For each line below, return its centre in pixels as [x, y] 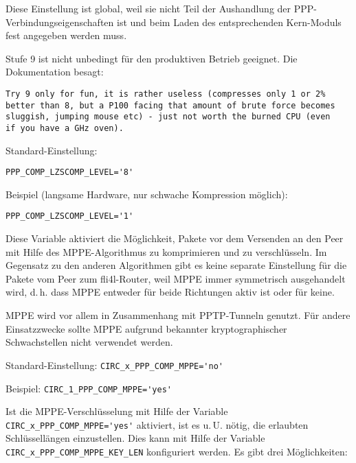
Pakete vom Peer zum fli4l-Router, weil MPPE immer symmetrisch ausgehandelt [176, 278]
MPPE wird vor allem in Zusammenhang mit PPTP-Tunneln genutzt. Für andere [178, 315]
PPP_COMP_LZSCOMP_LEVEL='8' [70, 173]
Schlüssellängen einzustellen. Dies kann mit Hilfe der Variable [135, 438]
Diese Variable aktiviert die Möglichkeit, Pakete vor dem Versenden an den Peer [175, 238]
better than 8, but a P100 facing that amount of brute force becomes [170, 105]
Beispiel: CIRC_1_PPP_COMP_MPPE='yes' [89, 388]
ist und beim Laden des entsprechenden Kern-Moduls [229, 22]
